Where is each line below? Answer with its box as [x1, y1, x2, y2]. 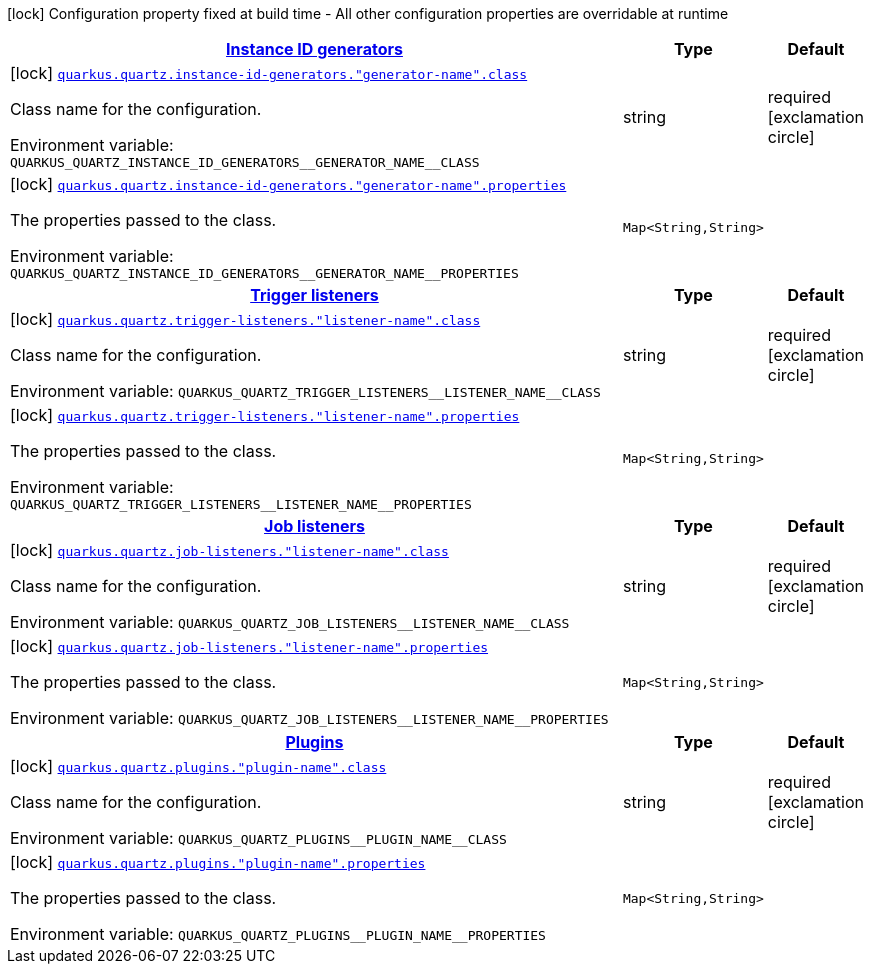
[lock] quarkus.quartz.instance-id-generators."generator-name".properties [10, 174, 567, 194]
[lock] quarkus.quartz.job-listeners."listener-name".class [10, 540, 449, 560]
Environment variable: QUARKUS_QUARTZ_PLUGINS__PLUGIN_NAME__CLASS [10, 828, 507, 848]
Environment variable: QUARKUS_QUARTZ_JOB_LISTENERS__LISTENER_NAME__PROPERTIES [10, 708, 609, 728]
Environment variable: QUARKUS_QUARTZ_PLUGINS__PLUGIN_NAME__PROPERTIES [10, 924, 546, 944]
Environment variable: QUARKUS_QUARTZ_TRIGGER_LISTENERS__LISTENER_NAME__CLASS [10, 381, 601, 401]
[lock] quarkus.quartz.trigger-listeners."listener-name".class [10, 309, 481, 329]
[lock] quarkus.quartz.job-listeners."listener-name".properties [10, 636, 489, 656]
